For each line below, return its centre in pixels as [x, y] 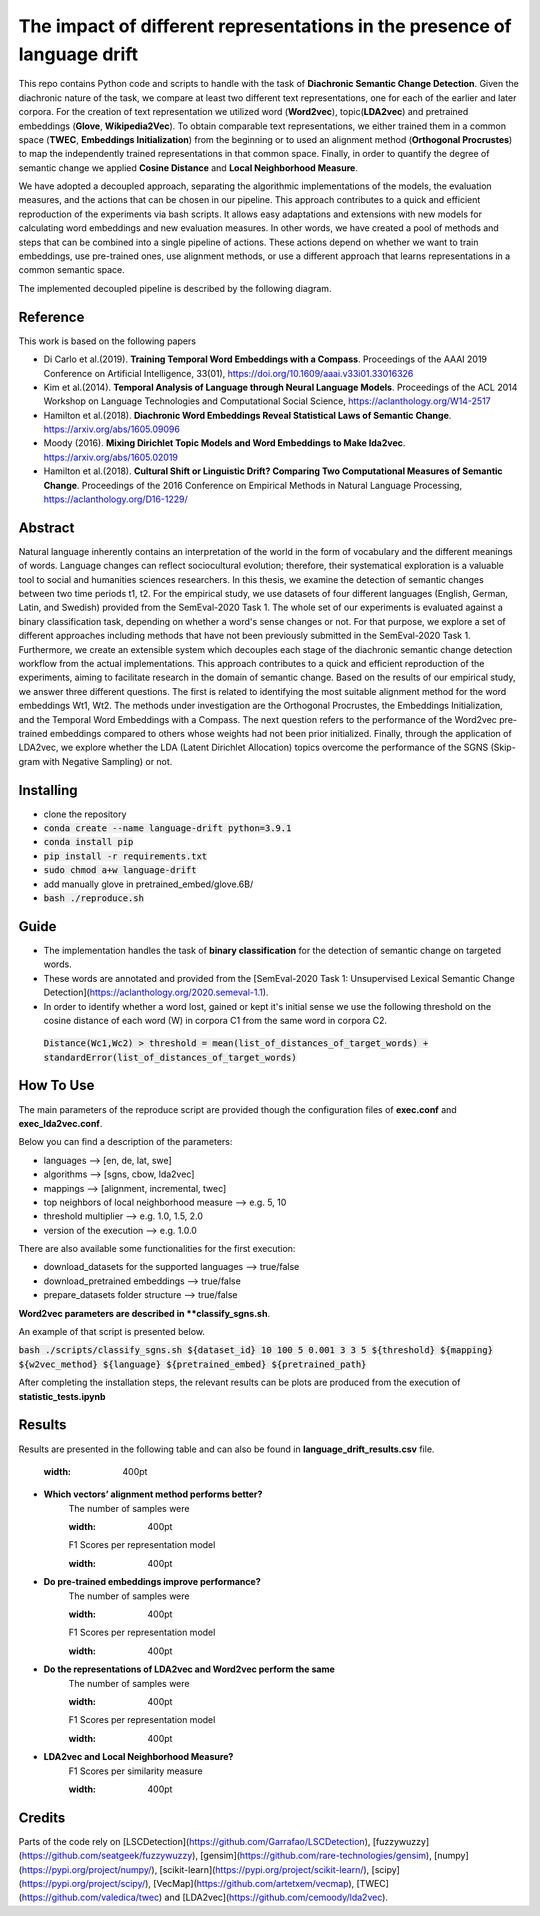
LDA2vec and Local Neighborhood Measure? [138, 1757]
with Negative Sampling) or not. [107, 761]
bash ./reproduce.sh [94, 898]
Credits [42, 1817]
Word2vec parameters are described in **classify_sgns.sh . [144, 1313]
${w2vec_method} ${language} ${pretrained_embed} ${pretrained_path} [192, 1364]
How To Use [56, 1085]
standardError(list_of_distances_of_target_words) [170, 1057]
